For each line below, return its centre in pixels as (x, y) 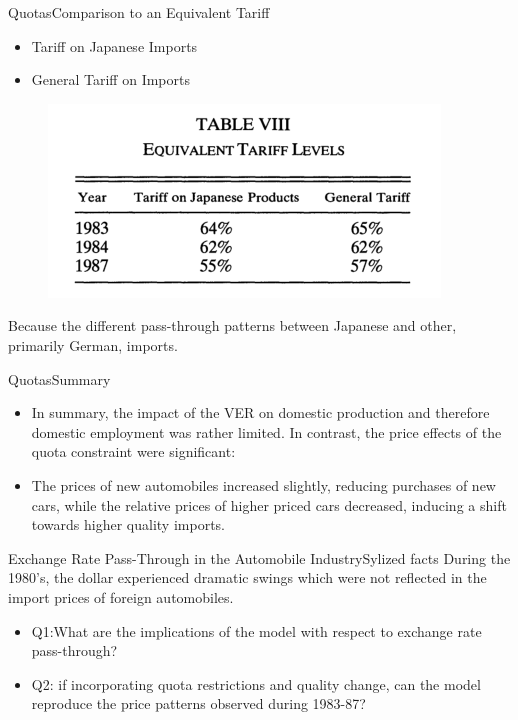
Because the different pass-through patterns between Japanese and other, (232, 325)
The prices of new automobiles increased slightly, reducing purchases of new (263, 484)
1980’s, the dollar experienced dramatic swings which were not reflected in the (247, 577)
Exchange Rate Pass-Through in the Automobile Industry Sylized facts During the (259, 557)
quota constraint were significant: (133, 451)
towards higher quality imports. (128, 524)
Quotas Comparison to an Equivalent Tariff (139, 12)
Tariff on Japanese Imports (114, 45)
